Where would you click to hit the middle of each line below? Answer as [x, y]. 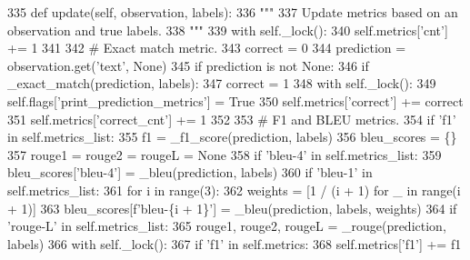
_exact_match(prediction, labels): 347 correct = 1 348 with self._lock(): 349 [222, 83]
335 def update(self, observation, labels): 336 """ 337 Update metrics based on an [233, 12]
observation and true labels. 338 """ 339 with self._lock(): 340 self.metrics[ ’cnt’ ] [228, 30]
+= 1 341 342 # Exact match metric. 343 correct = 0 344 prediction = [207, 48]
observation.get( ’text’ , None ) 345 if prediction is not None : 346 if [188, 65]
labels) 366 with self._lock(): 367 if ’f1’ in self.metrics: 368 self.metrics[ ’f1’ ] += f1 [235, 243]
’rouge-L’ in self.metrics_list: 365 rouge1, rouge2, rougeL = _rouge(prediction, [227, 226]
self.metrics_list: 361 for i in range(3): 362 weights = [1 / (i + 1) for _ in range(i [234, 190]
